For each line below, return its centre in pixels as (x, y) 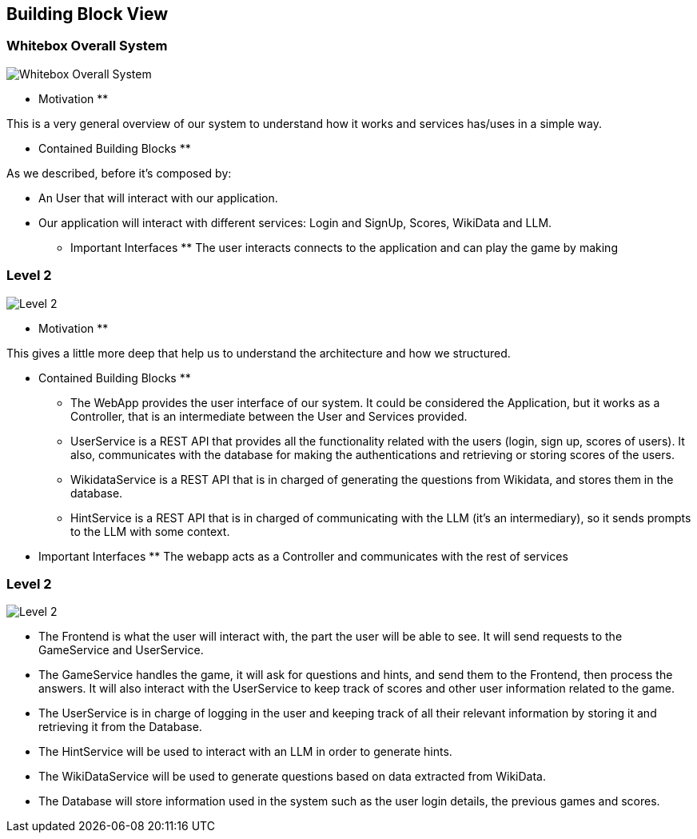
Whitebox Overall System (87, 46)
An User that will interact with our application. (158, 198)
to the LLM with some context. (150, 531)
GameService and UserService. (121, 650)
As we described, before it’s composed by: (119, 173)
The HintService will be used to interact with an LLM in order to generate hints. (245, 752)
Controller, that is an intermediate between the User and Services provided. (269, 416)
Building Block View (88, 14)
